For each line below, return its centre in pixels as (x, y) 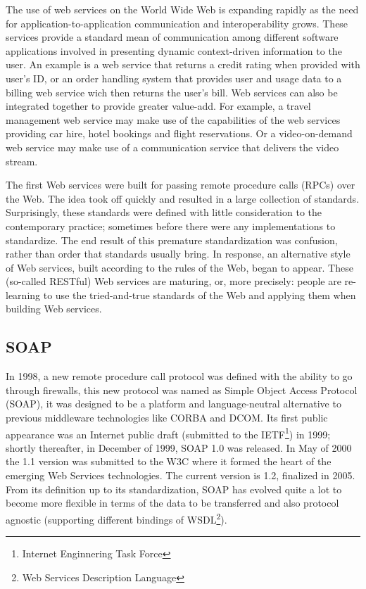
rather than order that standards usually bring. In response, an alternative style (178, 254)
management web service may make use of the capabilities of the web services (173, 119)
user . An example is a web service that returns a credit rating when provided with (183, 64)
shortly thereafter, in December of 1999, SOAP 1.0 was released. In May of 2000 (179, 447)
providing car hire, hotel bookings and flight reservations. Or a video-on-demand (179, 133)
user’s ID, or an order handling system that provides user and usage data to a (174, 78)
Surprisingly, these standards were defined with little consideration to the (164, 212)
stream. (22, 161)
